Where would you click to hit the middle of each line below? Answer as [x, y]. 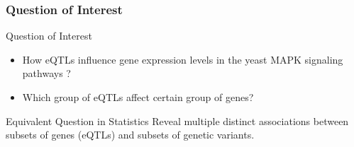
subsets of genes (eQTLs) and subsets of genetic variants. [130, 135]
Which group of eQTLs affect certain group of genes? [138, 97]
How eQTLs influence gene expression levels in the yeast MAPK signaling [183, 59]
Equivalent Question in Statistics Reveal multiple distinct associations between [177, 120]
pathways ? [46, 73]
